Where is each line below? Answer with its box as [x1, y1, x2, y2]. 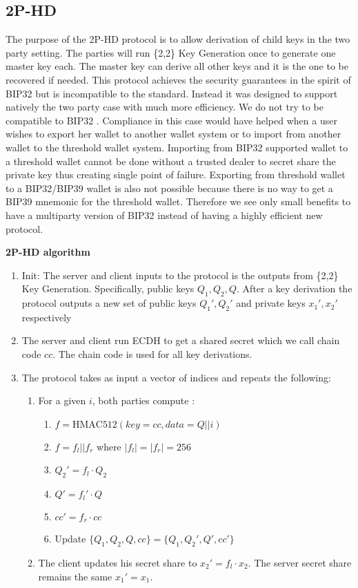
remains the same [38, 569, 112, 583]
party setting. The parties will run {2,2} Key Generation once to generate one [6, 45, 336, 59]
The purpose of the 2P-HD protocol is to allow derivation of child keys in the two [6, 32, 350, 46]
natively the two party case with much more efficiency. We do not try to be [6, 99, 324, 114]
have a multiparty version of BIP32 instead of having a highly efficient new [6, 207, 323, 222]
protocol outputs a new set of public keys [21, 296, 197, 310]
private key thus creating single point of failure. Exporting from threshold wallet [6, 167, 346, 182]
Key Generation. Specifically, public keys [21, 281, 195, 296]
